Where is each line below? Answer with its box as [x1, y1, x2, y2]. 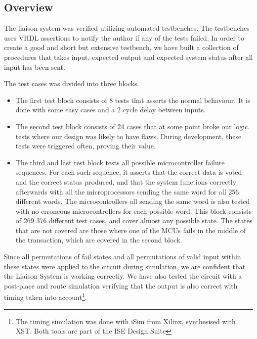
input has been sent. [4, 61, 65, 72]
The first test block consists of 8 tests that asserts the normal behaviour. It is [15, 95, 251, 105]
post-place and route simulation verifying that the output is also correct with [4, 280, 238, 291]
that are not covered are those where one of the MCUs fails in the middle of [15, 225, 246, 235]
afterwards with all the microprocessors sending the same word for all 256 [15, 186, 239, 196]
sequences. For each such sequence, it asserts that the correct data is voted [15, 167, 242, 177]
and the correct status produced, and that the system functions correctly [15, 176, 237, 187]
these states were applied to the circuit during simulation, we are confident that [4, 261, 246, 271]
